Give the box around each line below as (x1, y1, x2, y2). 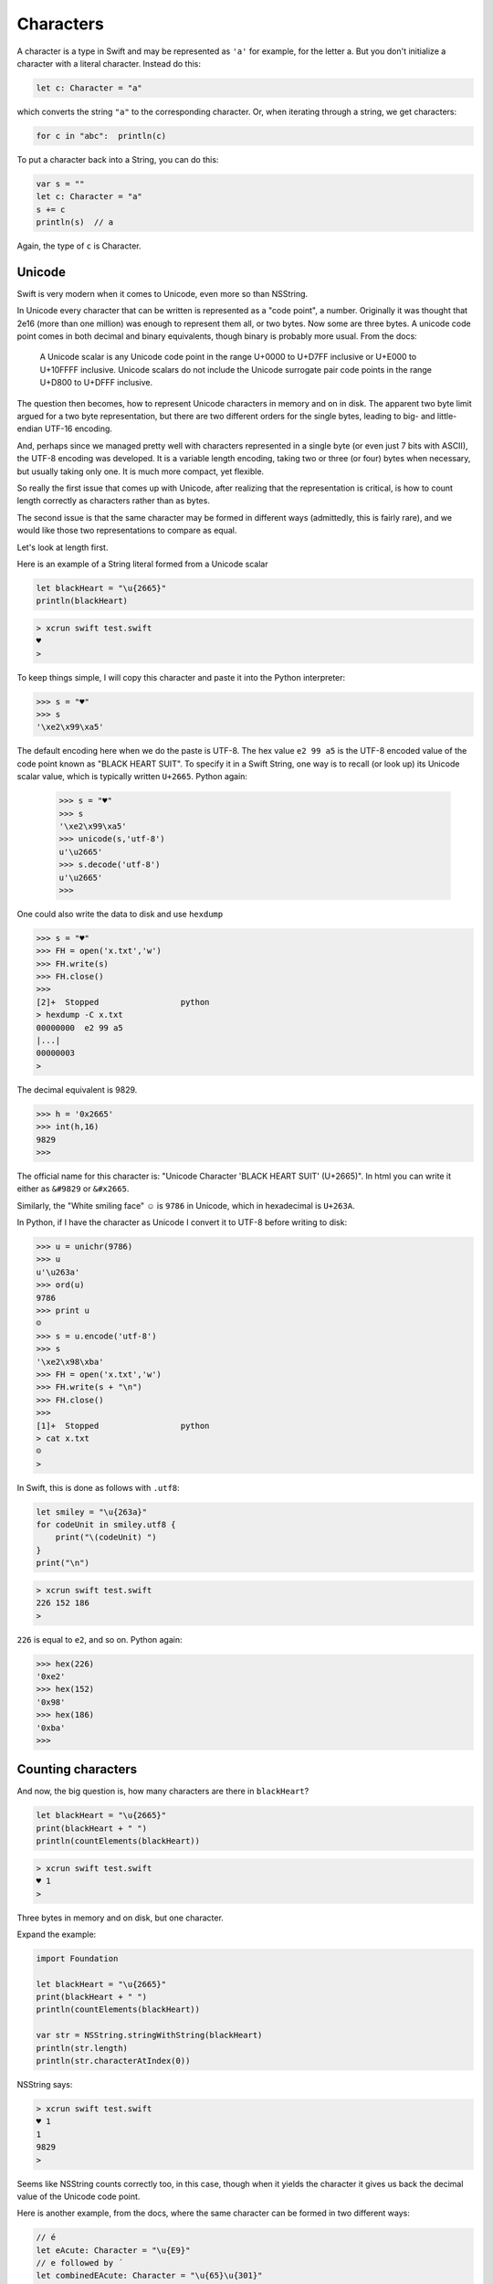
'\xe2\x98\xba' (36, 1357, 104, 1367)
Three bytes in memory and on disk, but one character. (16, 1912, 224, 1923)
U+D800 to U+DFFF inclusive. (39, 377, 153, 388)
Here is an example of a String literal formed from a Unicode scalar (16, 558, 268, 569)
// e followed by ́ (36, 2258, 119, 2268)
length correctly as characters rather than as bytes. (16, 495, 210, 506)
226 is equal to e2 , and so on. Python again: (16, 1634, 183, 1644)
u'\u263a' (36, 1266, 80, 1277)
